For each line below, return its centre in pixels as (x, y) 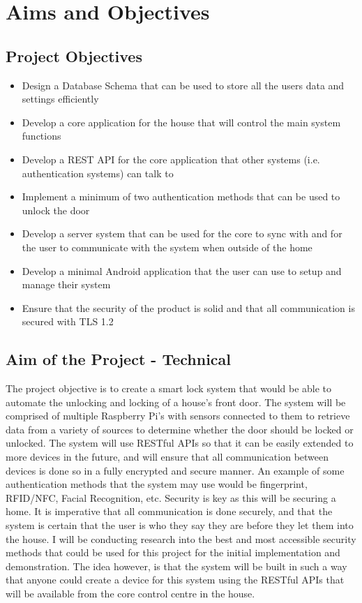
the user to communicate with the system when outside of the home (167, 247)
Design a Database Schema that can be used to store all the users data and (183, 85)
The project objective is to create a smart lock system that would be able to (169, 388)
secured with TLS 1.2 (68, 321)
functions (42, 136)
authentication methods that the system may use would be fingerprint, (157, 484)
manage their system (66, 284)
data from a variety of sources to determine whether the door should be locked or (180, 429)
